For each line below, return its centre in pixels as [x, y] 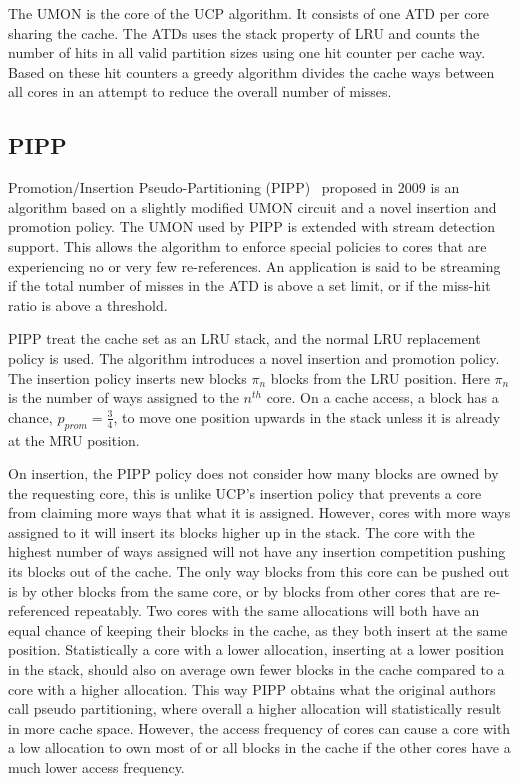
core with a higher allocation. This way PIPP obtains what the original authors [252, 688]
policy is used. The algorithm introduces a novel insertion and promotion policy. [254, 357]
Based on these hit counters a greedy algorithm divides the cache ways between [251, 71]
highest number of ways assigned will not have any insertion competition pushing [257, 551]
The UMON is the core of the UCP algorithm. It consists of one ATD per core [249, 13]
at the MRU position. [74, 439]
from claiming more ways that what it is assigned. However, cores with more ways [259, 512]
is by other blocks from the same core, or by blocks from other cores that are [244, 590]
